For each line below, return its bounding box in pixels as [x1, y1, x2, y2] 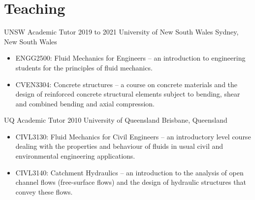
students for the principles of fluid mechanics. [15, 62, 153, 72]
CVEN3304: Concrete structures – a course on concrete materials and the [15, 79, 238, 89]
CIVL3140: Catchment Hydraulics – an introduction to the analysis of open [15, 167, 244, 177]
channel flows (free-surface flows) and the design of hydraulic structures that [15, 177, 246, 187]
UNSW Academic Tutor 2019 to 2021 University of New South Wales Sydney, [4, 27, 239, 37]
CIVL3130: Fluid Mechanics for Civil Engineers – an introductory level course [15, 131, 251, 141]
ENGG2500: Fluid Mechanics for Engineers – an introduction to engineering [15, 53, 246, 63]
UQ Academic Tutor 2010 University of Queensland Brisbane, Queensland [4, 115, 227, 125]
